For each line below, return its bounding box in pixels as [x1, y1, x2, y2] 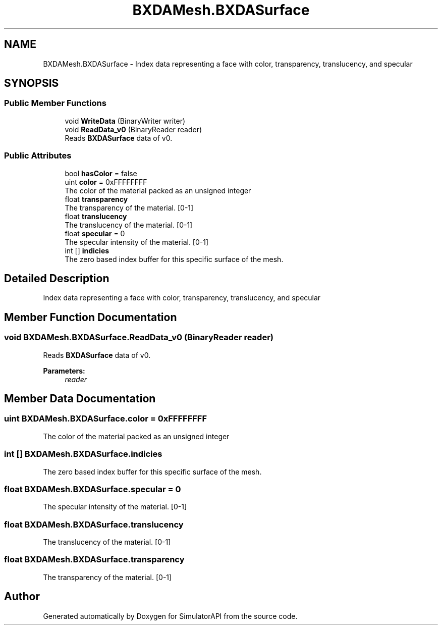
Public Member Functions [4, 98, 106, 109]
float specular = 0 [65, 229, 125, 238]
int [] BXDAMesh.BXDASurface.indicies [4, 449, 162, 459]
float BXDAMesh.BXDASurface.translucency [4, 519, 184, 530]
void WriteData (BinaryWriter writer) [65, 116, 186, 125]
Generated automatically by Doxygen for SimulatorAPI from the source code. [43, 611, 298, 620]
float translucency [65, 212, 127, 221]
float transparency [65, 194, 128, 203]
